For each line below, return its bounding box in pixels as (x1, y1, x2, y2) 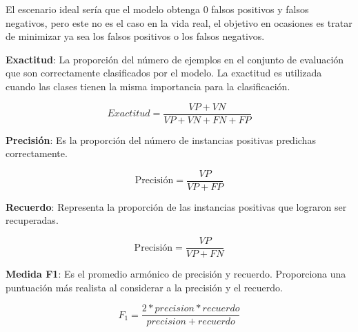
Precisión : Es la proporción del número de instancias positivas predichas (6, 132, 316, 147)
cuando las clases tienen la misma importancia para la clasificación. (6, 79, 290, 93)
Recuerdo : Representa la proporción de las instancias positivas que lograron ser (6, 199, 347, 214)
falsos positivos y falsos (211, 2, 309, 16)
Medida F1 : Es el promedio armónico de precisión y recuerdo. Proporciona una (6, 267, 346, 281)
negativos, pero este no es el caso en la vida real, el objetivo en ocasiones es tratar (6, 15, 352, 30)
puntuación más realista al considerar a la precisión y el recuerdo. (6, 280, 283, 294)
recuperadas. (6, 213, 59, 227)
